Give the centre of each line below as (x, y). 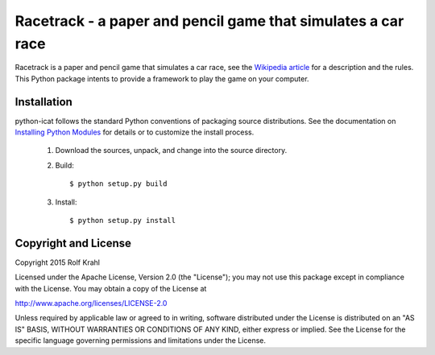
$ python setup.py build (118, 184)
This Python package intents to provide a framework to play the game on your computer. (162, 78)
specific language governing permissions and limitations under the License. (140, 341)
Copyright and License (73, 243)
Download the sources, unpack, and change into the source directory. (171, 151)
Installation (43, 102)
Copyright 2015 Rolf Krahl (58, 262)
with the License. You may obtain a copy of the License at (111, 288)
